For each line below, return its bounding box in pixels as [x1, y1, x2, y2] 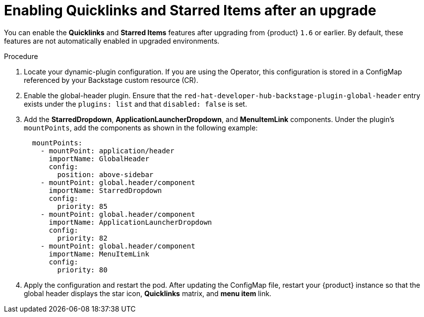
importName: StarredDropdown [49, 186, 162, 194]
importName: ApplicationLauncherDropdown [49, 218, 212, 226]
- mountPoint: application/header [40, 146, 175, 155]
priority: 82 [57, 234, 108, 242]
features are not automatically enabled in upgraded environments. [4, 36, 220, 45]
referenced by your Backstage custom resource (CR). [24, 75, 198, 84]
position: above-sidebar [57, 170, 154, 179]
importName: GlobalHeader [49, 154, 149, 163]
